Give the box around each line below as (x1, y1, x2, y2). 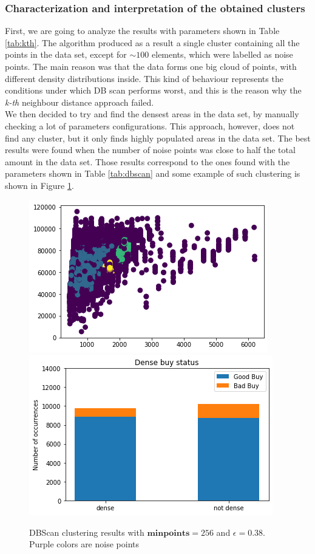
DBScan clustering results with (29, 525, 144, 538)
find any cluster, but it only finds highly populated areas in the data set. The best (5, 131, 311, 144)
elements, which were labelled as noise (152, 48, 293, 61)
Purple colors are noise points (29, 538, 139, 550)
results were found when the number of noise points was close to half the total (5, 143, 296, 156)
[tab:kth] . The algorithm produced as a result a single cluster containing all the (5, 36, 300, 49)
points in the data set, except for (5, 48, 127, 61)
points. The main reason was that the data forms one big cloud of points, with (5, 60, 297, 72)
